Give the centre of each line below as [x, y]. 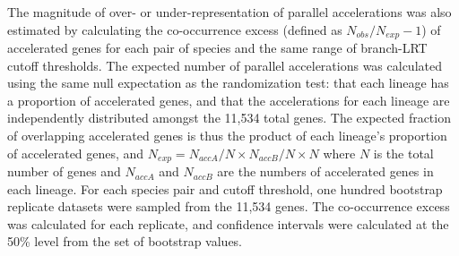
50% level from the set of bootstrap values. [125, 241]
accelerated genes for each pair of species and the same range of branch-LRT [217, 48]
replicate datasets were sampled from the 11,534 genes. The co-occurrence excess [229, 206]
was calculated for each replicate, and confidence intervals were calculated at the [228, 223]
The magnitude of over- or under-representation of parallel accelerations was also [229, 12]
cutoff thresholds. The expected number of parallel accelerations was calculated [225, 65]
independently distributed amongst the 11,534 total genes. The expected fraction [229, 118]
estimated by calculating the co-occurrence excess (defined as [175, 29]
